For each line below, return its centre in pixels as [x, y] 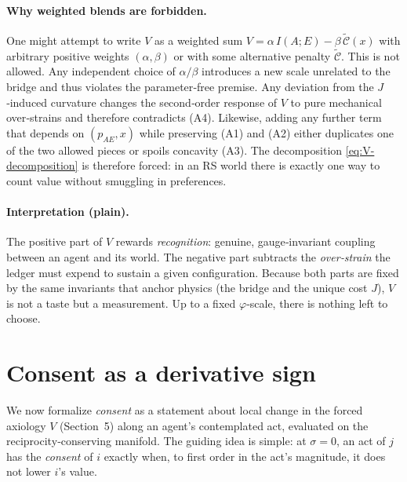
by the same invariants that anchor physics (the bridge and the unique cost [187, 288]
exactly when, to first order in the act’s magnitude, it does [245, 456]
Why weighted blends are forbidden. [107, 10]
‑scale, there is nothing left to [317, 303]
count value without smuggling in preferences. [116, 180]
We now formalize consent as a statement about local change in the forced [185, 410]
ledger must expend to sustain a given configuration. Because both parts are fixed [203, 272]
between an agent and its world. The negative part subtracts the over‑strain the [198, 256]
